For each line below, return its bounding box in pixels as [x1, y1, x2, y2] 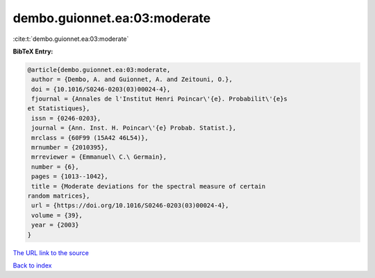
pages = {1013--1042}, [31, 173, 109, 180]
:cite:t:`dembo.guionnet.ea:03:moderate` [12, 35, 129, 43]
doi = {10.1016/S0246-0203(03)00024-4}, [31, 85, 171, 93]
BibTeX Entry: [12, 47, 53, 55]
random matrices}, [27, 192, 90, 200]
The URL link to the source [12, 248, 90, 257]
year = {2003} [31, 221, 79, 229]
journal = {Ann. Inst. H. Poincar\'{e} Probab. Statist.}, [31, 124, 237, 132]
